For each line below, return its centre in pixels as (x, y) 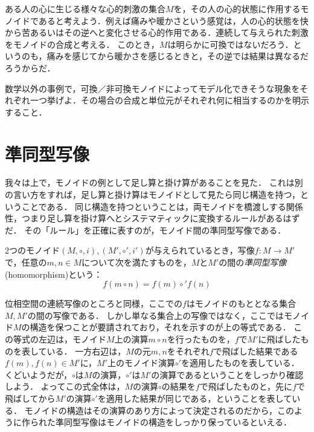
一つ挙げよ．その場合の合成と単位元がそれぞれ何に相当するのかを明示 (169, 100)
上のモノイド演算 (141, 363)
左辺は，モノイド (72, 339)
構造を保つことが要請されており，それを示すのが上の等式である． (160, 327)
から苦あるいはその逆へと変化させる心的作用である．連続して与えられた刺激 (157, 32)
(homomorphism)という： (54, 274)
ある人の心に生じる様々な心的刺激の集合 (85, 8)
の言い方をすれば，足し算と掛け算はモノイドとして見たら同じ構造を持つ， (152, 195)
